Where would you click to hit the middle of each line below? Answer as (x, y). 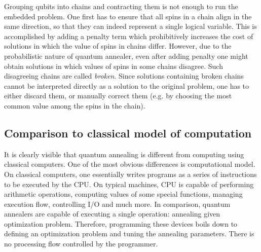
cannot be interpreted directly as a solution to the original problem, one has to (127, 85)
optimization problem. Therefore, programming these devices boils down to (121, 223)
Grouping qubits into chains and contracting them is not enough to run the (121, 6)
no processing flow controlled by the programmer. (81, 244)
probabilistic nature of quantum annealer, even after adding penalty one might (126, 56)
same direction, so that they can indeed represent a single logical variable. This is (130, 26)
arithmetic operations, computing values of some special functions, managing (123, 194)
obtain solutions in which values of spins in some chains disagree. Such (114, 66)
